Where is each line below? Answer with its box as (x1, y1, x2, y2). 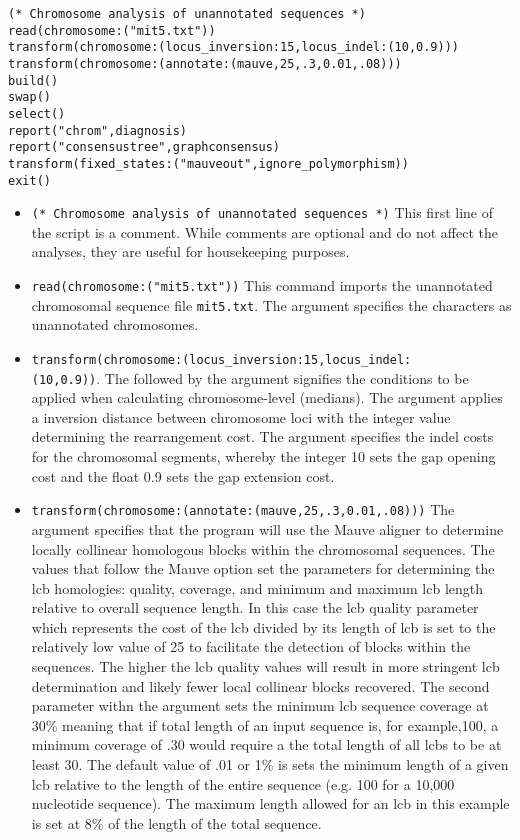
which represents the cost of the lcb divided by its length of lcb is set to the (31, 616, 496, 637)
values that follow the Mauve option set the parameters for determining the (31, 558, 495, 579)
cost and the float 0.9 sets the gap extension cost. (31, 465, 335, 486)
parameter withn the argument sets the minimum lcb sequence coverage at (31, 695, 489, 716)
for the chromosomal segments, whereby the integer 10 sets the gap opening (31, 446, 496, 467)
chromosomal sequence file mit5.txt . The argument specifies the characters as (31, 294, 512, 315)
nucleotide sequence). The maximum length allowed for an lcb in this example (31, 793, 510, 814)
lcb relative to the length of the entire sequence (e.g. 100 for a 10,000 (31, 773, 455, 794)
